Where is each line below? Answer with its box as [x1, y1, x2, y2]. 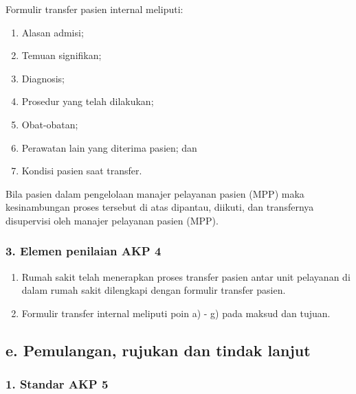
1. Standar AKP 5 [5, 375, 109, 393]
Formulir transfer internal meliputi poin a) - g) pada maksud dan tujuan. [21, 305, 331, 320]
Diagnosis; [21, 71, 65, 85]
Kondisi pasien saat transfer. [21, 163, 142, 178]
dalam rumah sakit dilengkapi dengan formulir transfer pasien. [21, 283, 286, 297]
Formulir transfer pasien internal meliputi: [5, 2, 183, 16]
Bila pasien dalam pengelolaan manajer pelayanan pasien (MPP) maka [5, 186, 304, 200]
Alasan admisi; [21, 25, 84, 39]
